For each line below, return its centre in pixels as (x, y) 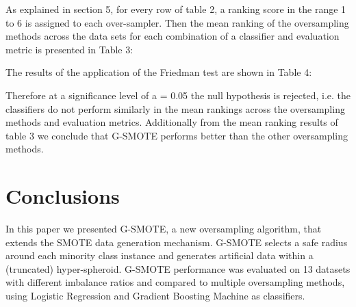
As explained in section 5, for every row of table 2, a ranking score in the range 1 (176, 9)
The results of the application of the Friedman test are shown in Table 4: (159, 72)
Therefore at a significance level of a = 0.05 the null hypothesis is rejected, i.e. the (178, 95)
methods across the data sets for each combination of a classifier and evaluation (173, 36)
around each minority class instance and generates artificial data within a (160, 255)
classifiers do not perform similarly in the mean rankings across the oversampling (175, 108)
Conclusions (63, 196)
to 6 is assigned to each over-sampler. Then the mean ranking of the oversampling (177, 22)
